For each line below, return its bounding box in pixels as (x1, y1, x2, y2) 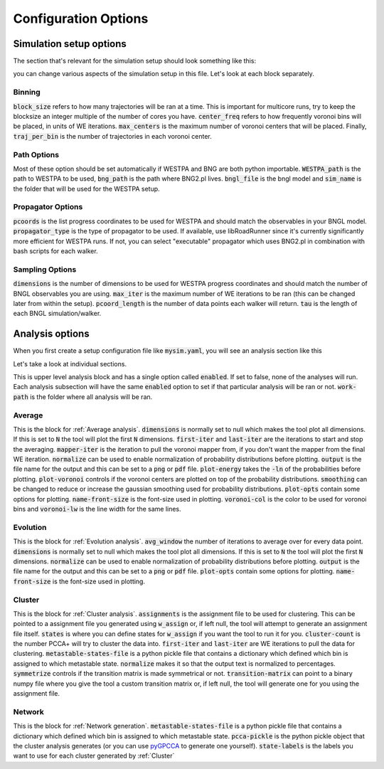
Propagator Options (13, 202, 83, 212)
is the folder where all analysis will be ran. (29, 392, 153, 401)
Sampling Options (13, 264, 77, 274)
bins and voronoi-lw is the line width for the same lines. (13, 505, 181, 514)
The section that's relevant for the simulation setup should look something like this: (13, 57, 256, 65)
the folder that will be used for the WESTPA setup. (13, 184, 160, 193)
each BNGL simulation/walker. (13, 309, 102, 318)
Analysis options (13, 328, 90, 340)
